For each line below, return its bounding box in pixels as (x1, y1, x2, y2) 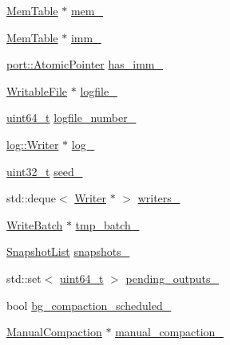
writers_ (137, 190, 180, 206)
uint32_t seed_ (6, 163, 83, 179)
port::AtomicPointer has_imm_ (6, 56, 163, 73)
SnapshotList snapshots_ (6, 243, 130, 260)
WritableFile (6, 82, 68, 99)
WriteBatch (6, 216, 63, 233)
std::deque (6, 190, 56, 206)
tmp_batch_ (75, 216, 140, 233)
